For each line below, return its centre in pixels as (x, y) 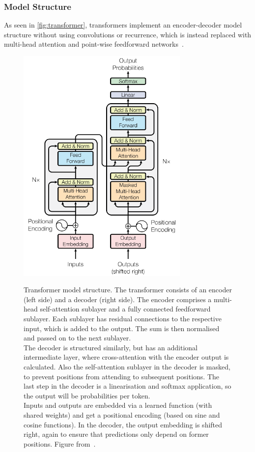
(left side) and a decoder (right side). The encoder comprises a (118, 299)
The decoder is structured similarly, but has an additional (111, 347)
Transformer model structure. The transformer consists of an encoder (128, 290)
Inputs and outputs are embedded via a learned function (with (118, 405)
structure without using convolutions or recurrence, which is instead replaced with (128, 34)
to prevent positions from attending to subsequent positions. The (122, 376)
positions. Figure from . (60, 443)
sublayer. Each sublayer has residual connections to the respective (123, 319)
